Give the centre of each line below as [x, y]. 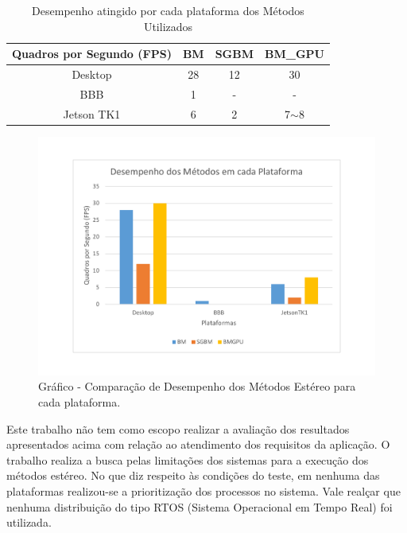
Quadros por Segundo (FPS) [92, 54]
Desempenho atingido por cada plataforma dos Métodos [168, 10]
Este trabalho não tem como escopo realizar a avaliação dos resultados [178, 428]
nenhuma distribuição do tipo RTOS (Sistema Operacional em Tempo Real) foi [200, 506]
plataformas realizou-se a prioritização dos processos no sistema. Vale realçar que [203, 491]
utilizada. [29, 522]
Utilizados [168, 26]
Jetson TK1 [92, 113]
